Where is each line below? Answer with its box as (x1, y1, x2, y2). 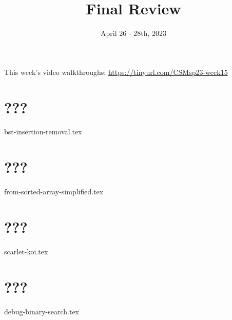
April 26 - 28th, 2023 (101, 28, 166, 38)
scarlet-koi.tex (4, 246, 48, 256)
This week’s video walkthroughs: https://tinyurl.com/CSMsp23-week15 (4, 66, 228, 77)
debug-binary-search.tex (4, 306, 80, 316)
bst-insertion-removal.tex (4, 126, 82, 137)
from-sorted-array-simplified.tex (4, 186, 104, 197)
